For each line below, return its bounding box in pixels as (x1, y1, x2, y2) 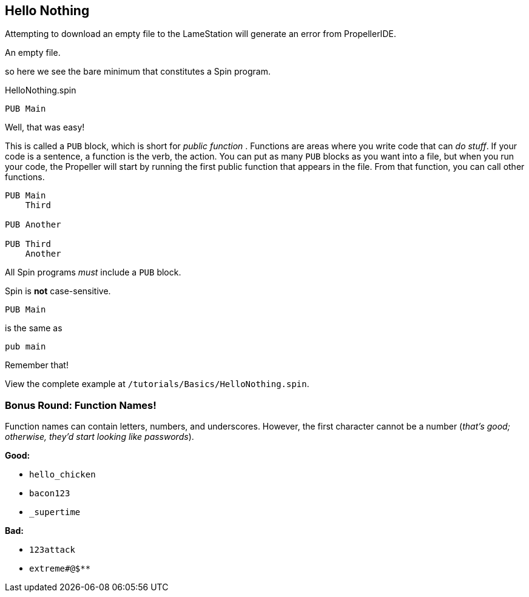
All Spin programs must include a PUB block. (5, 267, 181, 278)
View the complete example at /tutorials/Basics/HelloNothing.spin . (5, 379, 309, 390)
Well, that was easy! (5, 122, 85, 133)
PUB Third (5, 239, 51, 249)
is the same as (5, 323, 62, 334)
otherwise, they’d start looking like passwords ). (5, 431, 194, 442)
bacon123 (29, 488, 70, 499)
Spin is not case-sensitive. (5, 286, 111, 297)
